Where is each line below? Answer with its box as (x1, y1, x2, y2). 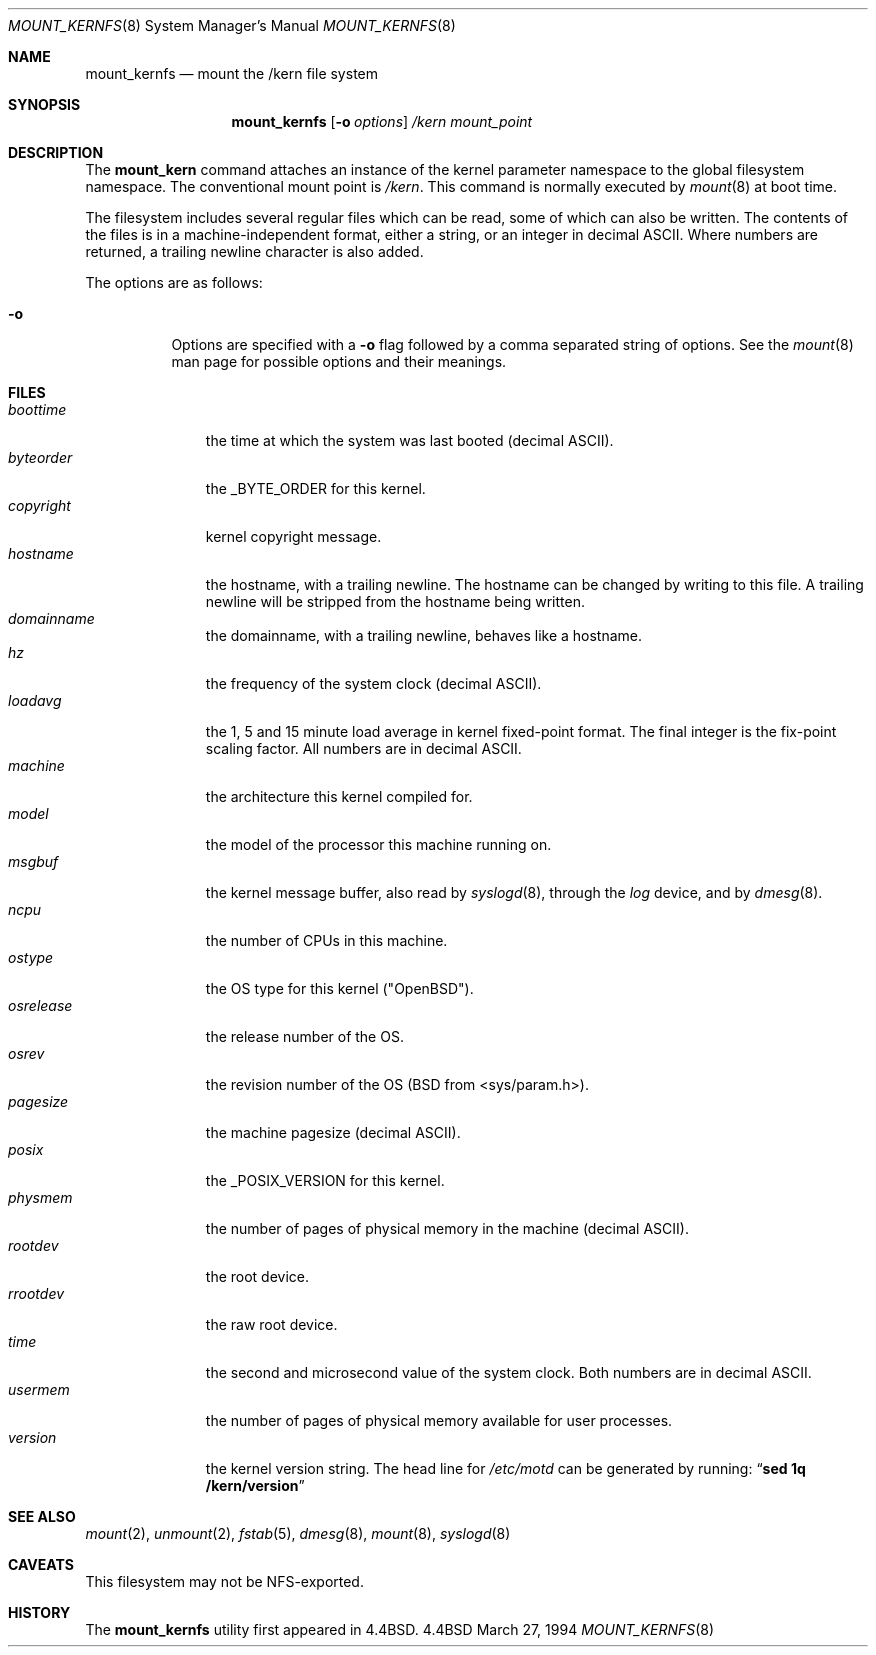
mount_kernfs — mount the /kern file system (85, 65, 378, 82)
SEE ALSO (8, 1508, 76, 1525)
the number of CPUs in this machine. (205, 932, 448, 949)
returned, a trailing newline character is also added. (85, 243, 424, 260)
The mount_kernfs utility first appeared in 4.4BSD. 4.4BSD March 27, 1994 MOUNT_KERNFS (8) (85, 1621, 715, 1638)
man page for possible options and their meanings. (171, 353, 507, 370)
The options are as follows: (85, 274, 263, 291)
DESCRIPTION (8, 144, 104, 161)
